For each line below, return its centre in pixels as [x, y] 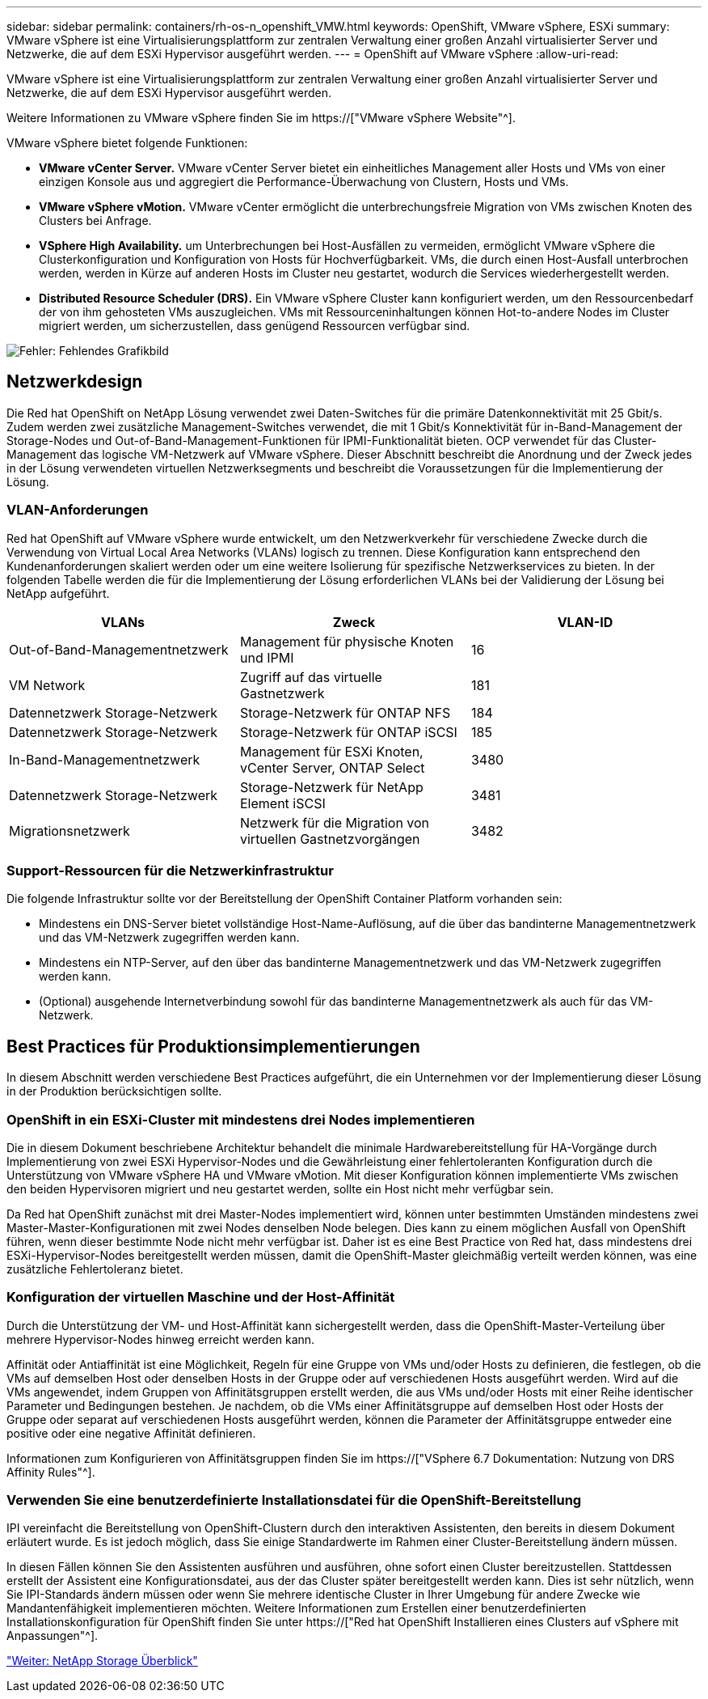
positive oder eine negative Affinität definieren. [131, 1433]
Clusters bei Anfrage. [95, 220]
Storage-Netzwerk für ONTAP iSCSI [348, 732]
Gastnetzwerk [282, 693]
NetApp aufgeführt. [58, 593]
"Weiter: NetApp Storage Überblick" [102, 1661]
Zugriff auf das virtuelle [311, 677]
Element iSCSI [282, 803]
